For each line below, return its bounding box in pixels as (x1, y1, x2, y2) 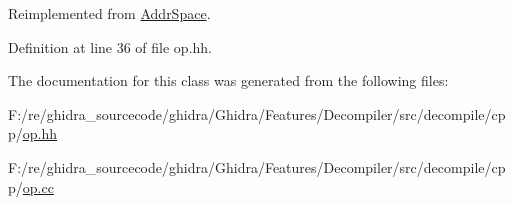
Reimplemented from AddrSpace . (8, 3, 211, 23)
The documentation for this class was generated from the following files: (8, 70, 449, 91)
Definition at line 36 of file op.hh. (8, 36, 213, 57)
